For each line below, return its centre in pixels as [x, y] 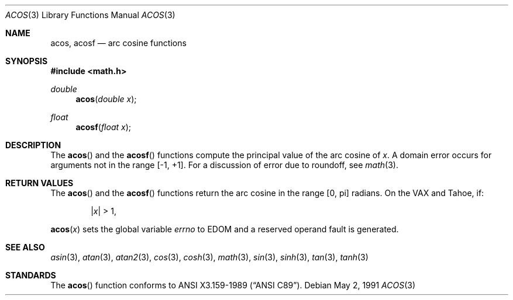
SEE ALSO [25, 247]
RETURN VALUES [39, 183]
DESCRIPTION [33, 145]
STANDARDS [31, 275]
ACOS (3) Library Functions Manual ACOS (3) [90, 15]
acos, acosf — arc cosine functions [118, 43]
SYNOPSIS [27, 61]
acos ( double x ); [106, 99]
